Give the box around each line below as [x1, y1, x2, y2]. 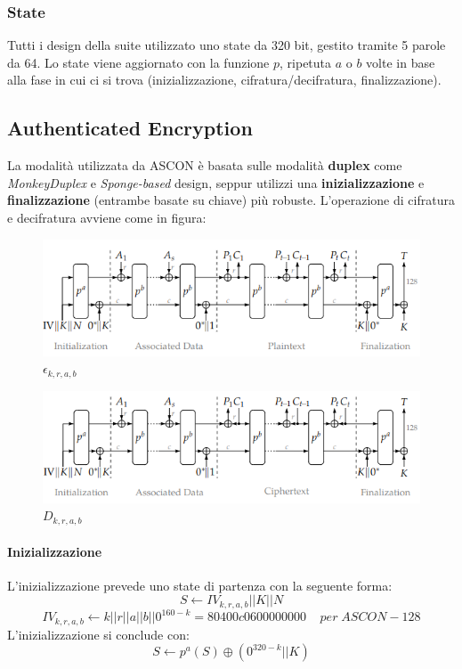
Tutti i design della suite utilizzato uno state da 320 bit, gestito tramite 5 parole [7, 36, 446, 54]
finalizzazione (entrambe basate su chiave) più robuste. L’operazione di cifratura [7, 191, 455, 209]
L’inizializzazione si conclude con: [7, 624, 190, 643]
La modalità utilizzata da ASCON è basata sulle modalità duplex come [7, 156, 402, 175]
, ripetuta [280, 53, 332, 71]
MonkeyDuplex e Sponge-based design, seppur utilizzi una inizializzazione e [7, 173, 425, 192]
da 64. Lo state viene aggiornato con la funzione [7, 53, 270, 71]
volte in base [366, 53, 435, 71]
